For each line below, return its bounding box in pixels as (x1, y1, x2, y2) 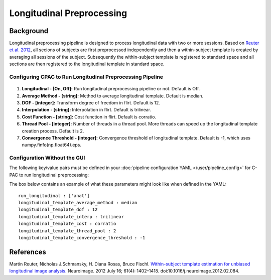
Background (9, 27, 49, 35)
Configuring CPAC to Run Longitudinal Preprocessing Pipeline (9, 73, 163, 80)
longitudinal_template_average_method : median (18, 200, 138, 206)
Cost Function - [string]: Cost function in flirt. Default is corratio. (22, 113, 157, 120)
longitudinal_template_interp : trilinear (18, 214, 124, 219)
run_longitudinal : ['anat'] (18, 193, 90, 198)
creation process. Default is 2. (22, 128, 84, 134)
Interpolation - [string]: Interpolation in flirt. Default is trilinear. (22, 107, 152, 113)
